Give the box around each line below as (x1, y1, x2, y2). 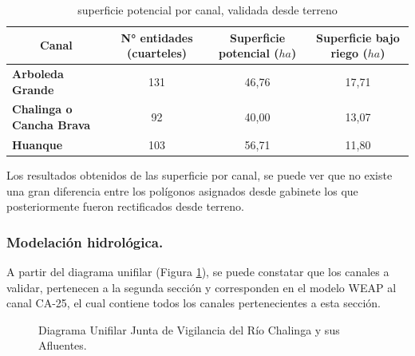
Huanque (12, 136, 63, 152)
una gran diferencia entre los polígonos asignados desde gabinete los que (6, 182, 358, 199)
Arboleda (12, 65, 64, 82)
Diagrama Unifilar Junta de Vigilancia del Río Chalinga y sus (38, 321, 340, 338)
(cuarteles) (127, 45, 188, 61)
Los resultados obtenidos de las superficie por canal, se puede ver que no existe (6, 167, 393, 183)
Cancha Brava (12, 117, 91, 133)
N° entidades (121, 29, 193, 45)
